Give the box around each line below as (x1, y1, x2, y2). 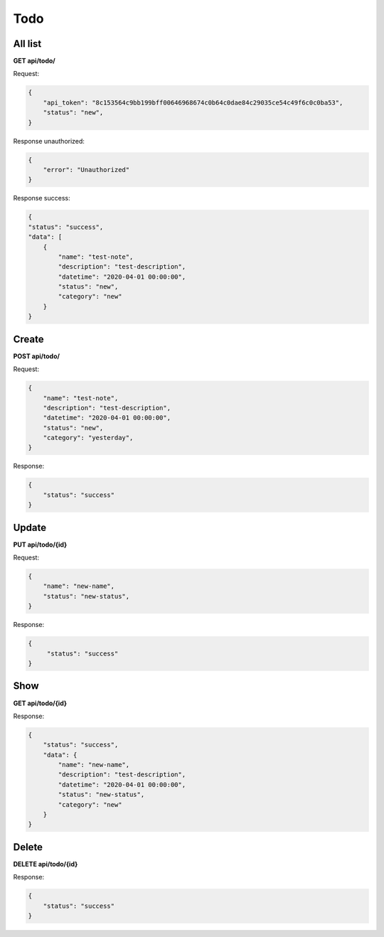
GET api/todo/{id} (13, 699, 68, 707)
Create (13, 333, 44, 345)
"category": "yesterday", (43, 434, 134, 442)
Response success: (13, 194, 70, 203)
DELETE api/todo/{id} (13, 860, 78, 868)
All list (13, 38, 42, 50)
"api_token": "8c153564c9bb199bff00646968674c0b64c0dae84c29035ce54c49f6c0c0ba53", (43, 98, 343, 107)
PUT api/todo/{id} (13, 540, 68, 549)
